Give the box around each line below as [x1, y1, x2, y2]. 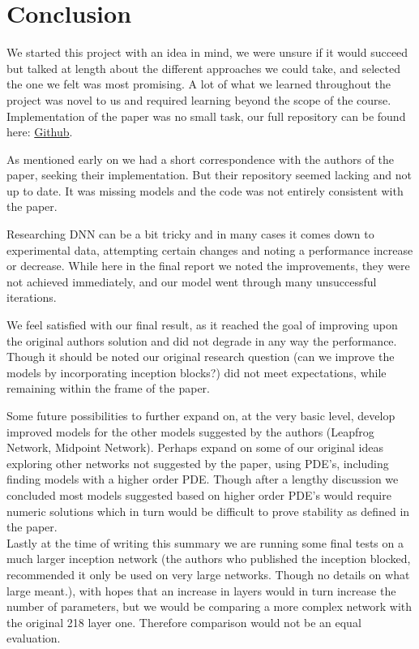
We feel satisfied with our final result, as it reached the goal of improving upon [6, 316, 398, 333]
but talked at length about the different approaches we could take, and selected [6, 59, 400, 76]
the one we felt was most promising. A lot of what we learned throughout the [6, 75, 391, 92]
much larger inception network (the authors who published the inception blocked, [6, 550, 411, 567]
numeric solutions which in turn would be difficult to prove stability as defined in [6, 502, 410, 519]
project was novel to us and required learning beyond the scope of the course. [6, 91, 391, 108]
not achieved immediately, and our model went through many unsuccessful [6, 273, 377, 290]
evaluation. [6, 630, 61, 647]
